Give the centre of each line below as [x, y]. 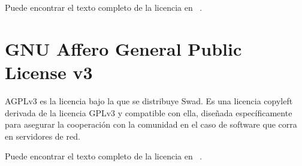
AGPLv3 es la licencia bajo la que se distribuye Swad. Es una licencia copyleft [149, 100]
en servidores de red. [43, 136]
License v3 [49, 72]
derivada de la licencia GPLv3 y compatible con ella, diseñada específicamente [149, 112]
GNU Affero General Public [123, 48]
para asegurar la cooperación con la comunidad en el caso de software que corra [151, 124]
